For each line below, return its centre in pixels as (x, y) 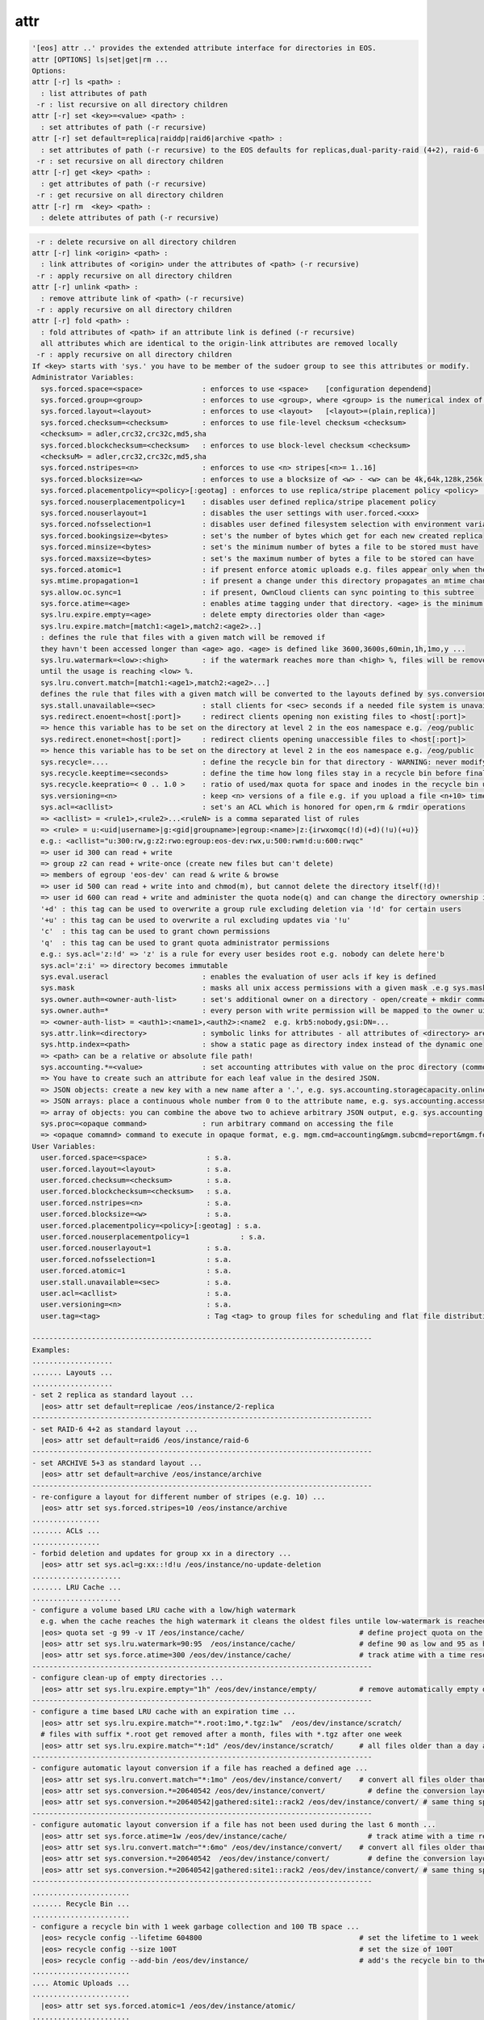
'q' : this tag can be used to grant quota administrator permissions (185, 943)
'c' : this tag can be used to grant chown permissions (155, 932)
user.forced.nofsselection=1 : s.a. (136, 1259)
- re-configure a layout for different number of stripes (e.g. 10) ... (179, 1496)
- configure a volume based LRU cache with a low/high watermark (164, 1610)
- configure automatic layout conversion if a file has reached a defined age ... (200, 1768)
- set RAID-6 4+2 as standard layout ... (115, 1429)
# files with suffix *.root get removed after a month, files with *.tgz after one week (221, 1734)
